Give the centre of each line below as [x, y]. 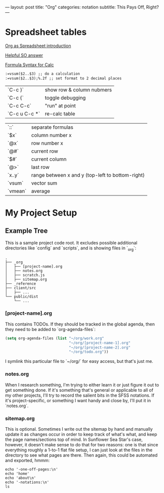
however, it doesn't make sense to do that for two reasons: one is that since [82, 444]
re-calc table [60, 113]
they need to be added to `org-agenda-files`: [50, 329]
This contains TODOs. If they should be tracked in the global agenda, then [80, 324]
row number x [47, 143]
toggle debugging [65, 98]
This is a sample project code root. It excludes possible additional [71, 243]
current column [49, 159]
